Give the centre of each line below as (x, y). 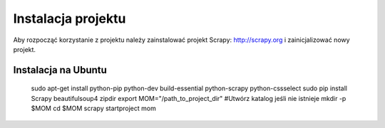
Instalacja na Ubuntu (60, 70)
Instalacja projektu (70, 18)
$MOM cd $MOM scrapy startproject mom (93, 108)
